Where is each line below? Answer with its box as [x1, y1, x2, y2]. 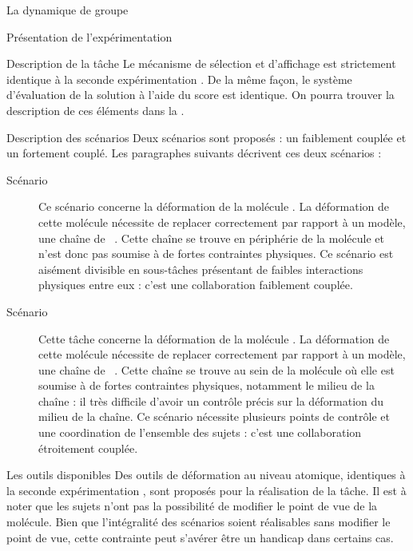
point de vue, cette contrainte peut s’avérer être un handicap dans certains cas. [6, 529, 394, 545]
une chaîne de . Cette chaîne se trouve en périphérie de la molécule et [38, 229, 384, 246]
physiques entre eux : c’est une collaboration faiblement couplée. [38, 276, 353, 293]
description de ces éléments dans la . [6, 101, 185, 118]
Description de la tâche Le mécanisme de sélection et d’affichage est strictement [6, 55, 396, 72]
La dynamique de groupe [6, 2, 129, 18]
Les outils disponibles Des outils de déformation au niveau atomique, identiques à [6, 466, 406, 483]
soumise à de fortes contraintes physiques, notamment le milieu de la [38, 377, 375, 394]
